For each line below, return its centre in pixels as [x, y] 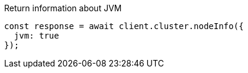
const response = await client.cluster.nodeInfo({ [124, 26]
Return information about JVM [63, 8]
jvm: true [36, 36]
